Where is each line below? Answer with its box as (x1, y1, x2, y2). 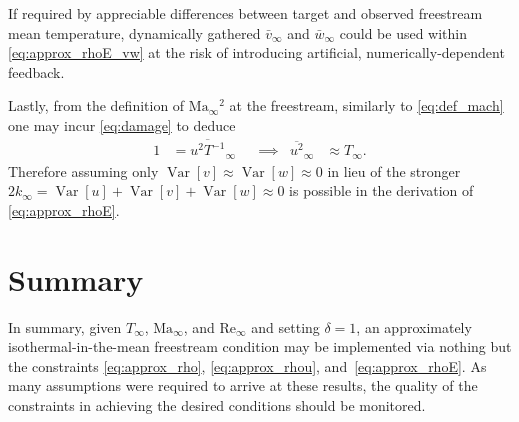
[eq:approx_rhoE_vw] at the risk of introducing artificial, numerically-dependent (8, 42, 505, 63)
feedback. (8, 61, 65, 82)
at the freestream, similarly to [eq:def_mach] (229, 95, 504, 116)
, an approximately (356, 316, 472, 337)
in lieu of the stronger (327, 160, 461, 181)
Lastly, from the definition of (8, 95, 185, 116)
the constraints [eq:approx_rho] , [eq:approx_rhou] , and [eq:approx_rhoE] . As (8, 355, 487, 376)
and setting (251, 316, 320, 337)
